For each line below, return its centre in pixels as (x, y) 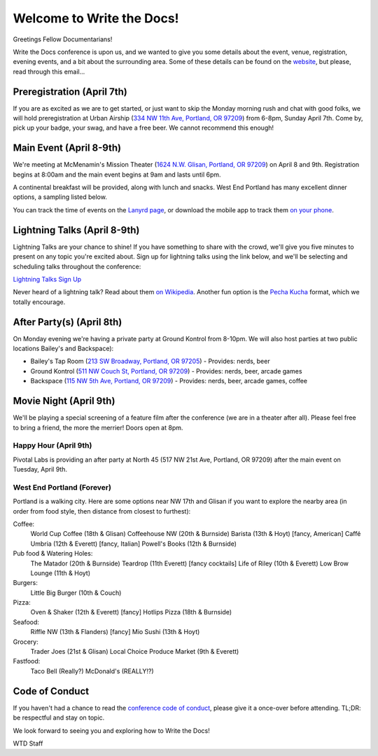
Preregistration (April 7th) (70, 91)
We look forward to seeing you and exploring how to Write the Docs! (111, 730)
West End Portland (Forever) (62, 487)
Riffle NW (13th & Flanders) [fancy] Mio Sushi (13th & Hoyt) (115, 632)
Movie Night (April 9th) (64, 401)
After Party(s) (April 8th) (68, 322)
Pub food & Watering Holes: (53, 554)
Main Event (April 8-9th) (67, 148)
